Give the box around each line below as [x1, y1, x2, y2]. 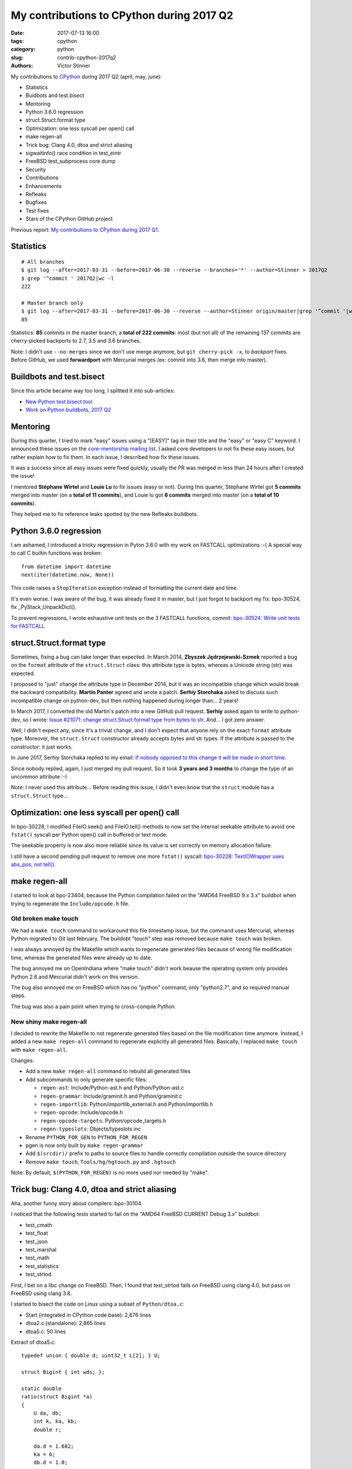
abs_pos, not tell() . [11, 861, 56, 868]
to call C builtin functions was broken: [11, 549, 102, 556]
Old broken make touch [11, 914, 79, 923]
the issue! [11, 472, 35, 479]
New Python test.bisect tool [25, 398, 93, 405]
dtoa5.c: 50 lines [25, 1328, 66, 1335]
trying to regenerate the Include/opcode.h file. [11, 900, 130, 907]
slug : [11, 53, 23, 61]
